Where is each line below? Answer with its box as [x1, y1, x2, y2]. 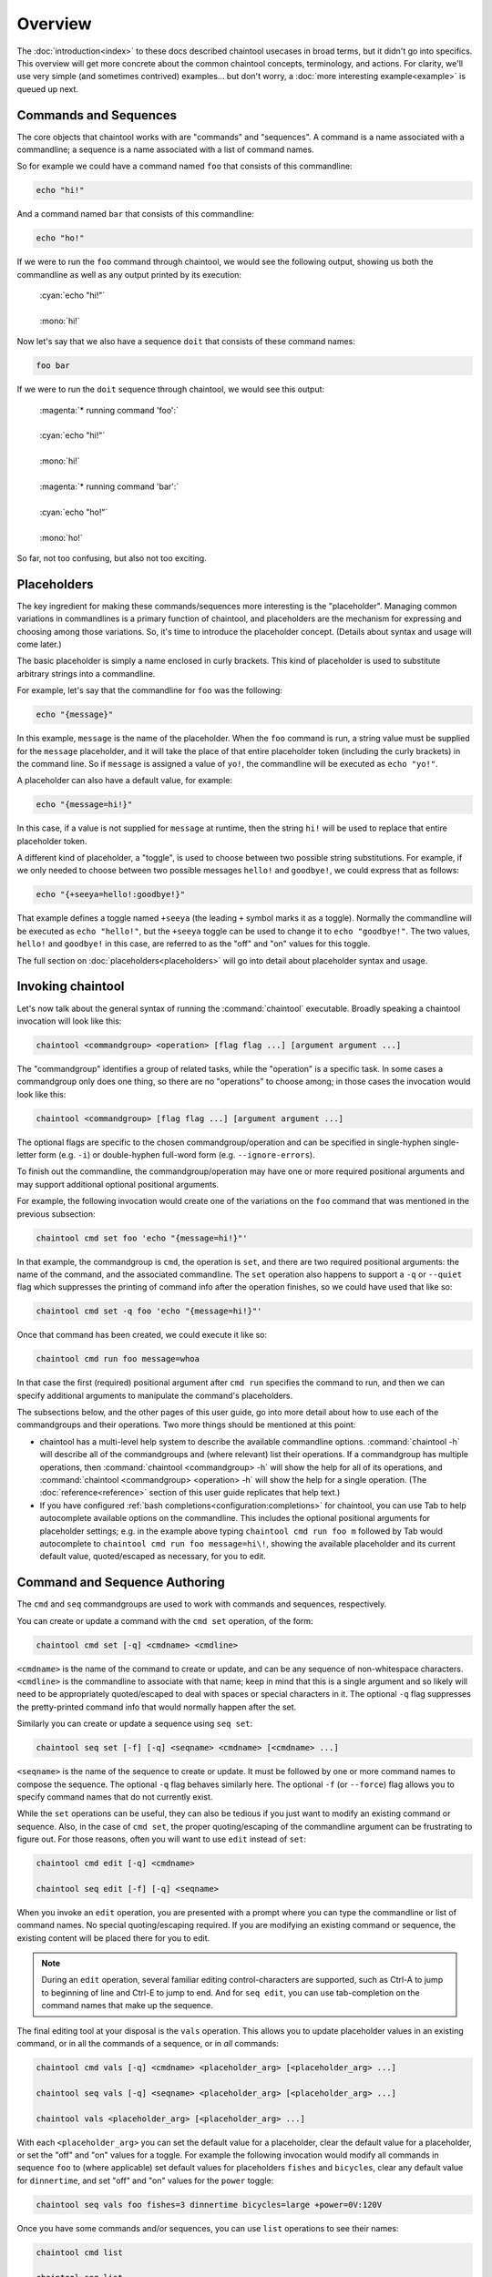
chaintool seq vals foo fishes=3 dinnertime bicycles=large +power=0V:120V [36, 2200, 383, 2210]
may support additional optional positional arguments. [16, 1179, 219, 1190]
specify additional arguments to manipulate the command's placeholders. [16, 1390, 293, 1401]
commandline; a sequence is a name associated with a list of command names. [16, 144, 314, 155]
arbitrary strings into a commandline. [16, 668, 156, 679]
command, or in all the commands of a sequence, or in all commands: [16, 2037, 280, 2048]
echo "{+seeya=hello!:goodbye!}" [36, 889, 186, 900]
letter [16, 1149, 37, 1160]
